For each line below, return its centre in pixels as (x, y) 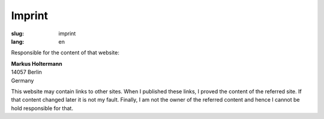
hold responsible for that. (42, 108)
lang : (18, 41)
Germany (22, 80)
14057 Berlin (26, 72)
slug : (17, 33)
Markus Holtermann (37, 63)
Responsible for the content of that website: (65, 53)
